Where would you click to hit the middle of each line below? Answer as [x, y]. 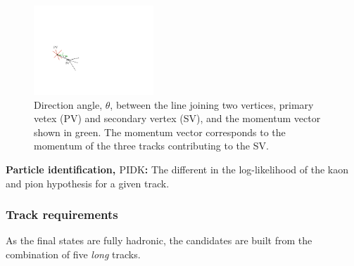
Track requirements [62, 214]
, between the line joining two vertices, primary [212, 104]
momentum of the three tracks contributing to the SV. [151, 146]
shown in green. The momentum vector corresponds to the [160, 132]
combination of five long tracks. [73, 254]
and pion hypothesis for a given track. [88, 183]
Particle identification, [61, 169]
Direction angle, [68, 104]
